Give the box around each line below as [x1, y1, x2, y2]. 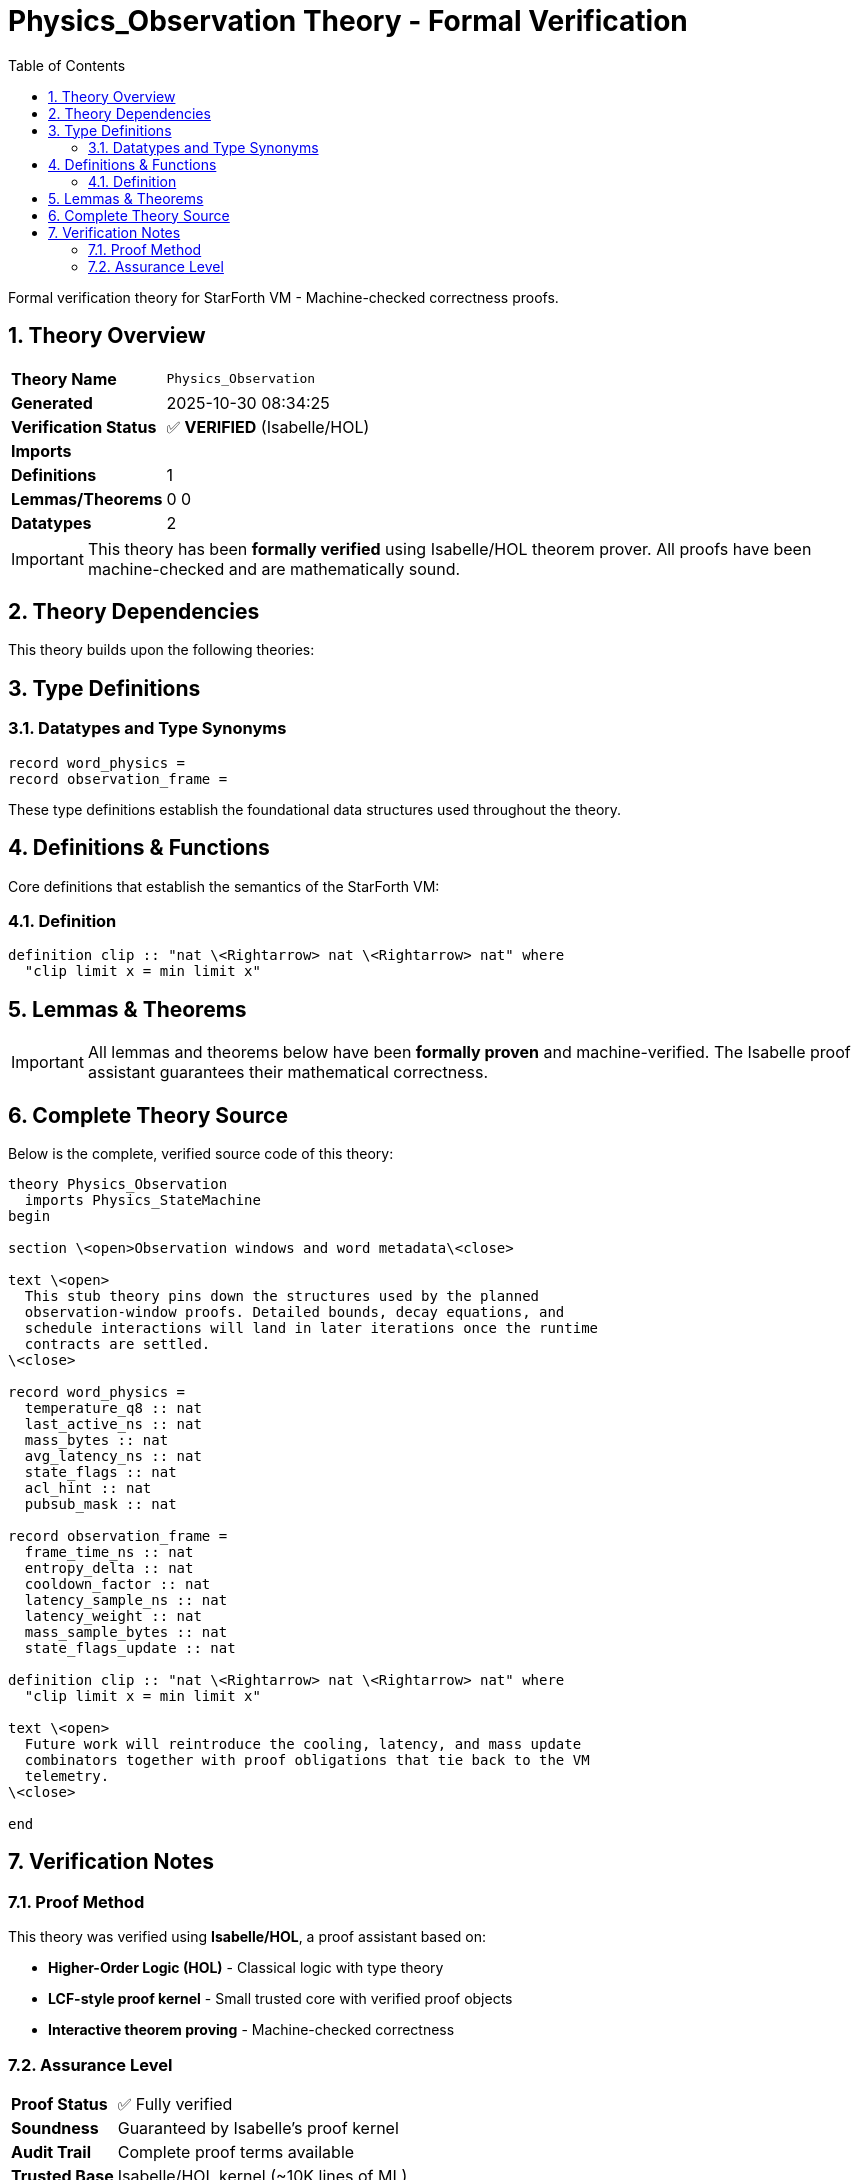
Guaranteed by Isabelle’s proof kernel [117, 2117, 399, 2138]
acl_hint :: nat [24, 1479, 152, 1496]
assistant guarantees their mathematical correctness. [87, 1062, 489, 1083]
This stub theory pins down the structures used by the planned [24, 1287, 540, 1304]
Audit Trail [11, 2141, 92, 2162]
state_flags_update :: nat [24, 1639, 236, 1656]
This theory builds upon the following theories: [8, 641, 315, 659]
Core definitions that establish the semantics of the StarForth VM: [8, 877, 440, 895]
